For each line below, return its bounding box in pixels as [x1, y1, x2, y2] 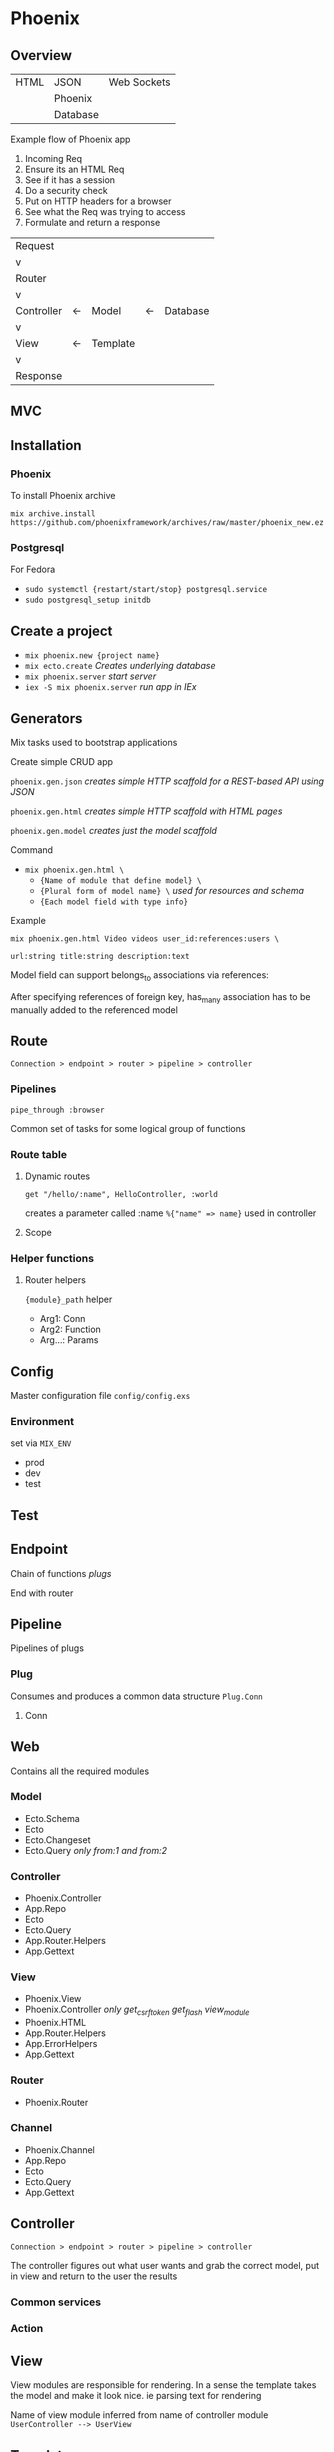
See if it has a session [24, 174, 116, 186]
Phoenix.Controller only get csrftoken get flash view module [24, 2003, 250, 2018]
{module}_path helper [24, 1293, 113, 1306]
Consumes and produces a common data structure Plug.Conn [10, 1690, 263, 1702]
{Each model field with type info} [39, 897, 188, 907]
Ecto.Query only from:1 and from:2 [24, 1844, 168, 1856]
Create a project [10, 622, 113, 639]
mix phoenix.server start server [24, 670, 157, 682]
